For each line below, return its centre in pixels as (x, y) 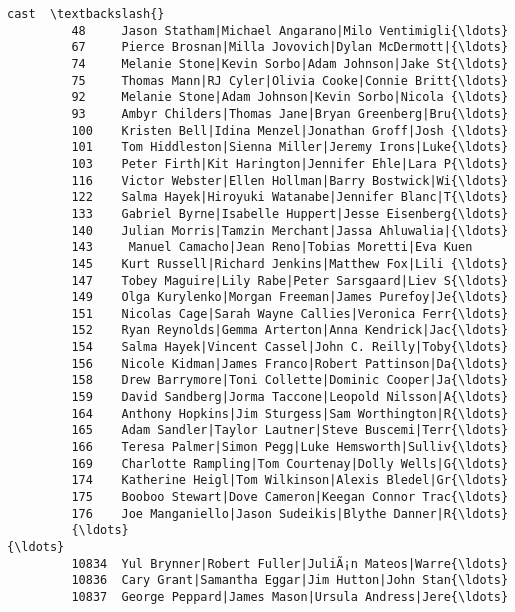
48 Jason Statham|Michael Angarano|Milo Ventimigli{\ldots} (290, 30)
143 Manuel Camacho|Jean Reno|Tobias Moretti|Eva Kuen (272, 247)
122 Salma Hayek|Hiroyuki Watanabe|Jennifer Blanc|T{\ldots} (290, 197)
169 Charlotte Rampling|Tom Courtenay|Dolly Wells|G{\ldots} (290, 463)
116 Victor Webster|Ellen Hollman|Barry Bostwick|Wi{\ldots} (290, 180)
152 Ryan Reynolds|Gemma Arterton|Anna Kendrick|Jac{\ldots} (290, 330)
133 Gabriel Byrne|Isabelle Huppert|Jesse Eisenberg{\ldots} (290, 213)
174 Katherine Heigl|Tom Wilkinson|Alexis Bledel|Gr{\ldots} (290, 480)
